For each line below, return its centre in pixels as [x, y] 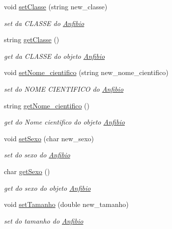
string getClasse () [32, 39]
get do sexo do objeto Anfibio [47, 188]
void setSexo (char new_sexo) [49, 138]
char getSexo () [27, 171]
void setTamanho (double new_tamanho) [66, 204]
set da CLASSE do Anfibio [44, 23]
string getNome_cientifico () [47, 105]
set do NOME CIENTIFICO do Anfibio [64, 89]
